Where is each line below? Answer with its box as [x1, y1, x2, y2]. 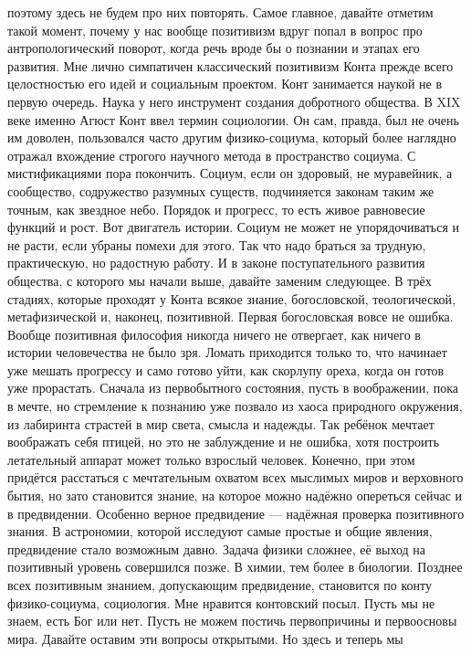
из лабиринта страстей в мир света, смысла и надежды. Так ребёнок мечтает [7, 414, 434, 433]
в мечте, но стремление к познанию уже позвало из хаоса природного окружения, [7, 396, 463, 416]
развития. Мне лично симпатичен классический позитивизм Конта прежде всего [7, 56, 454, 75]
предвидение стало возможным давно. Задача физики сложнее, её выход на [7, 539, 425, 558]
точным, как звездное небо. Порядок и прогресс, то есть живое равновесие [7, 199, 425, 218]
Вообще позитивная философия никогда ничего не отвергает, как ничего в [7, 324, 421, 343]
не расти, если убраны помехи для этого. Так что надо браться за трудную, [7, 235, 426, 254]
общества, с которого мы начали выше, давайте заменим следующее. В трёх [7, 270, 432, 290]
